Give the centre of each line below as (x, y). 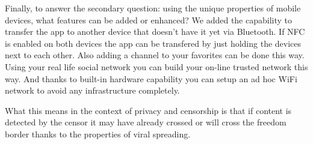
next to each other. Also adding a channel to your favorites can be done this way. (155, 55)
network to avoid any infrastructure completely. (92, 90)
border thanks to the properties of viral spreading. (98, 133)
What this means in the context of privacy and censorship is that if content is (148, 110)
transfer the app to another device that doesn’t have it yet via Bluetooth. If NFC (155, 31)
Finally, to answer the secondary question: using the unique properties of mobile (153, 8)
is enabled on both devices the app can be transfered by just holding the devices (153, 43)
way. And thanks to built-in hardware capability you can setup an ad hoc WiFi (151, 78)
